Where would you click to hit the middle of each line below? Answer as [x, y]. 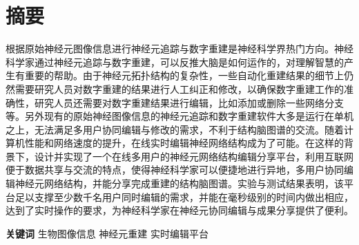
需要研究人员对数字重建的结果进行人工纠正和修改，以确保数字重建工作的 [179, 88]
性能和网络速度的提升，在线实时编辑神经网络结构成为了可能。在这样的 [184, 143]
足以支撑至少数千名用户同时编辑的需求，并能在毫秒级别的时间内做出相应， [184, 196]
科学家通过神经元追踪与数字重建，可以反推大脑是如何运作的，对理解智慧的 [175, 62]
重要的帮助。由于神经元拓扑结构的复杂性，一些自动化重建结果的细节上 [184, 75]
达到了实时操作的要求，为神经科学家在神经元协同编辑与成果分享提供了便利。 [179, 210]
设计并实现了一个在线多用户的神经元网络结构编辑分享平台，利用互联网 [194, 156]
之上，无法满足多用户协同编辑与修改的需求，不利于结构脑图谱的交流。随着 [175, 129]
